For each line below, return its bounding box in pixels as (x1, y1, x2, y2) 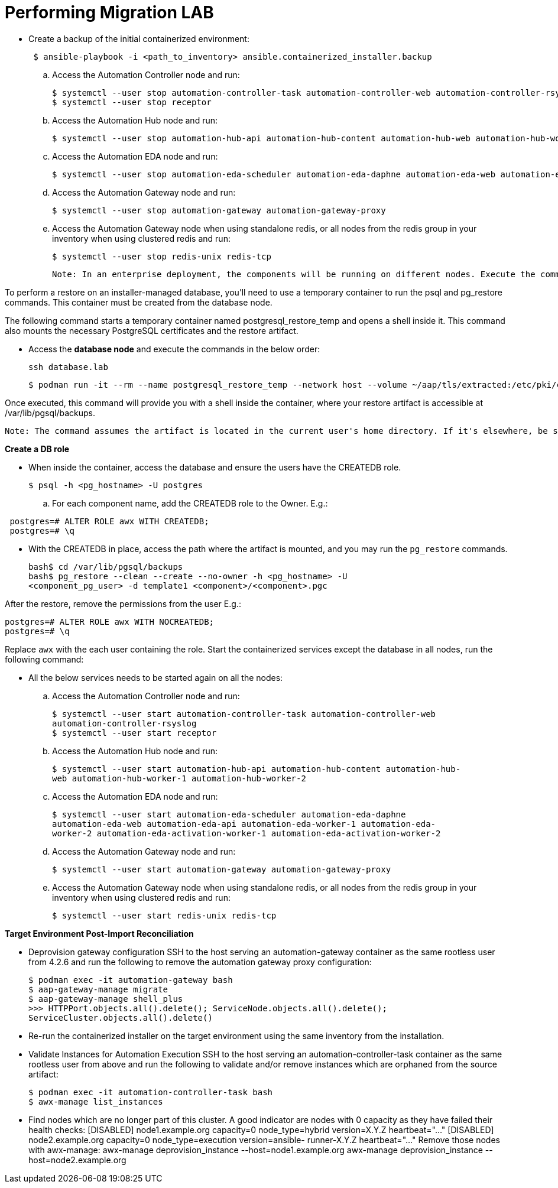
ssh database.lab (28, 362, 108, 372)
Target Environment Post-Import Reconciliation (5, 928, 194, 939)
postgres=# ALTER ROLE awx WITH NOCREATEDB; (5, 616, 215, 627)
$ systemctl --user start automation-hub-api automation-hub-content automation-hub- (52, 764, 461, 774)
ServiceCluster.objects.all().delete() (28, 1012, 213, 1023)
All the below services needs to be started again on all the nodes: (28, 672, 283, 683)
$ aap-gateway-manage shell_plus (28, 994, 183, 1004)
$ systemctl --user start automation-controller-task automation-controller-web (52, 709, 436, 719)
